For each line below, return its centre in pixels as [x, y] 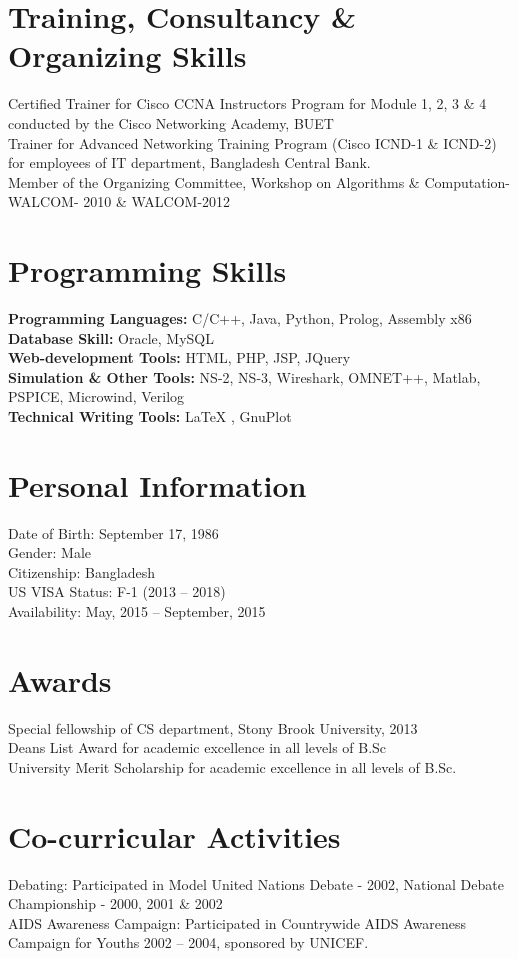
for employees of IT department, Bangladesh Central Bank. [189, 162]
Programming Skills [147, 270]
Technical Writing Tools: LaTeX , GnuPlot [150, 415]
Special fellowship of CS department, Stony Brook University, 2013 [213, 727]
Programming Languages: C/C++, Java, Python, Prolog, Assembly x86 [240, 318]
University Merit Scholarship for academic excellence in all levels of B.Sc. [232, 766]
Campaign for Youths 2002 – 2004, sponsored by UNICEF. [188, 942]
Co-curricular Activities [174, 835]
